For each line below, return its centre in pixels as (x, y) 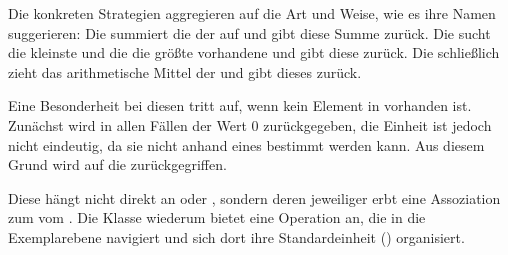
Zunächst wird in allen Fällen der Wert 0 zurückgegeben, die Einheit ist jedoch (250, 124)
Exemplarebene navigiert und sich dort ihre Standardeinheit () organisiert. (236, 236)
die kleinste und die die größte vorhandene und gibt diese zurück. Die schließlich (254, 52)
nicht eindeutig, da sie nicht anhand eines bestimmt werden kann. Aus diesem (246, 144)
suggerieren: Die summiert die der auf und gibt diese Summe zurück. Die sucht (249, 32)
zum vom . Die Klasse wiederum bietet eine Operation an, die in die (217, 217)
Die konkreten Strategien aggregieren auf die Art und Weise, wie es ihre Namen (252, 13)
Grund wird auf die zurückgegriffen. (117, 164)
